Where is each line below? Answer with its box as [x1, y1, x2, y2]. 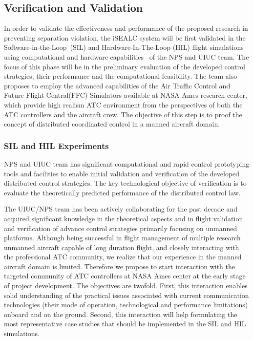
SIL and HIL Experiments [4, 139, 109, 151]
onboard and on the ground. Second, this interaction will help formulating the [4, 309, 237, 319]
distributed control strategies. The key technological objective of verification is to [4, 178, 247, 188]
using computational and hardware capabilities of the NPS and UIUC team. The [4, 51, 249, 62]
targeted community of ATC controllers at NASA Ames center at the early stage [4, 271, 246, 281]
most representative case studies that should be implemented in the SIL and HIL [4, 319, 246, 329]
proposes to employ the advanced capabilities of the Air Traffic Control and [4, 80, 231, 90]
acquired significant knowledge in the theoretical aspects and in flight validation [4, 213, 243, 223]
